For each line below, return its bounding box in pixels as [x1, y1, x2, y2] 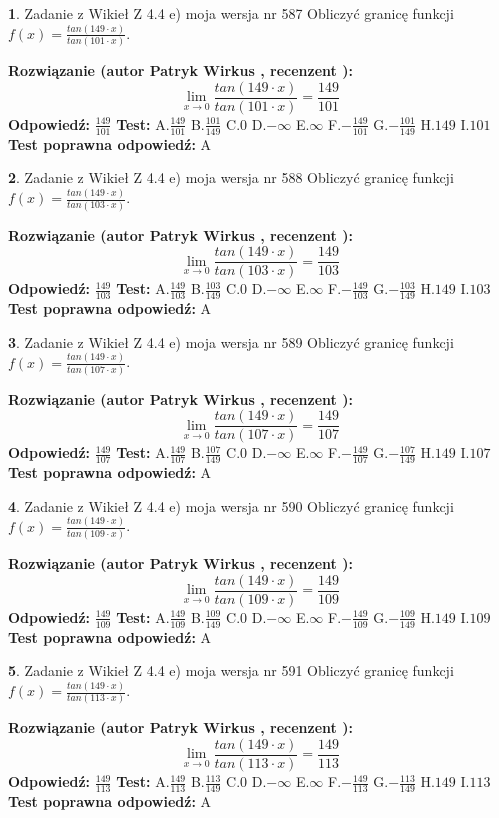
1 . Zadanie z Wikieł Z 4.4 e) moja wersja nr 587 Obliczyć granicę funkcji [8, 3, 454, 23]
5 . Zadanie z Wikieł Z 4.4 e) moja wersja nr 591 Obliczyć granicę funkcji [8, 660, 454, 681]
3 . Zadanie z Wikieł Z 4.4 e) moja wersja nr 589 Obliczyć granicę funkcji [8, 331, 454, 352]
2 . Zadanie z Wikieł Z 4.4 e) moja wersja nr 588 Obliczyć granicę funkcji [8, 167, 454, 188]
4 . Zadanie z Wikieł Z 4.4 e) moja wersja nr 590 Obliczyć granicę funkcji [8, 495, 454, 516]
